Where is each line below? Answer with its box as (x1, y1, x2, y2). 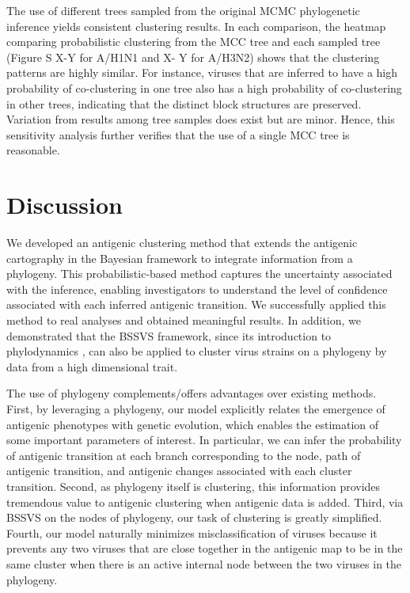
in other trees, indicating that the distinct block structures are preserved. (6, 95, 362, 112)
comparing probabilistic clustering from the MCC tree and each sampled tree (6, 33, 381, 50)
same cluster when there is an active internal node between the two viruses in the (6, 555, 402, 572)
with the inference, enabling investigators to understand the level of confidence (6, 280, 388, 297)
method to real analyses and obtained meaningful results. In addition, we (6, 312, 362, 329)
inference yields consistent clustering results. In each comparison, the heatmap (6, 17, 386, 34)
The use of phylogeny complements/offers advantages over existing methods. (6, 385, 377, 401)
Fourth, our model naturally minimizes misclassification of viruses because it (6, 524, 378, 541)
